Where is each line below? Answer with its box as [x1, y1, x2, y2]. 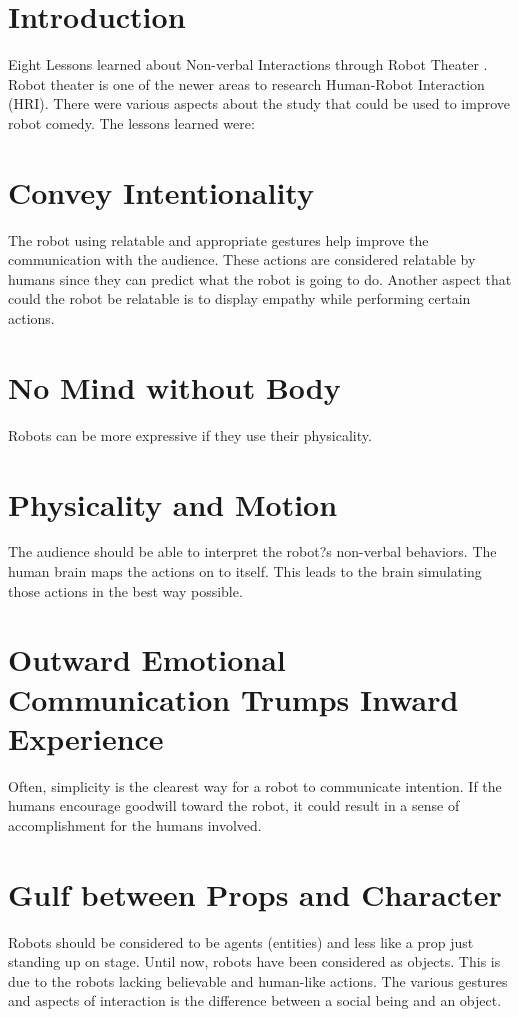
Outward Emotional [8, 639, 286, 680]
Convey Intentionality [8, 171, 314, 212]
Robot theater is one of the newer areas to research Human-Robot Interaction [8, 73, 485, 94]
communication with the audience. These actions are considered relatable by [8, 249, 476, 270]
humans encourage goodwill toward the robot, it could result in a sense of [8, 795, 460, 816]
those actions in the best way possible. [8, 580, 243, 601]
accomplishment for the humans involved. [8, 814, 262, 835]
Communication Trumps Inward [8, 678, 459, 719]
